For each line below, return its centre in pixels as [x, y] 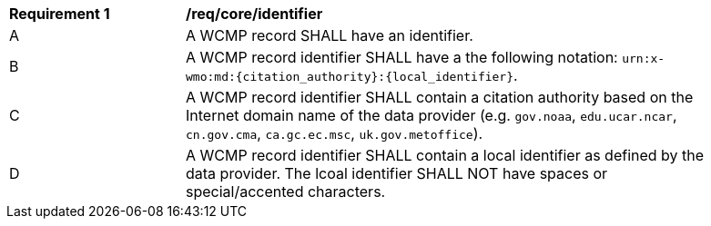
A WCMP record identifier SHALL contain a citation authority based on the [440, 97]
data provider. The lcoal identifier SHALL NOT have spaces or [397, 173]
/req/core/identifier [254, 14]
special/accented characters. [286, 192]
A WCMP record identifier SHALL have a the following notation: [402, 57]
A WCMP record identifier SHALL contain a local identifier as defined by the [445, 155]
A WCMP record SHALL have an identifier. [330, 35]
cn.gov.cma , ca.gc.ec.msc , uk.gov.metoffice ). [335, 133]
